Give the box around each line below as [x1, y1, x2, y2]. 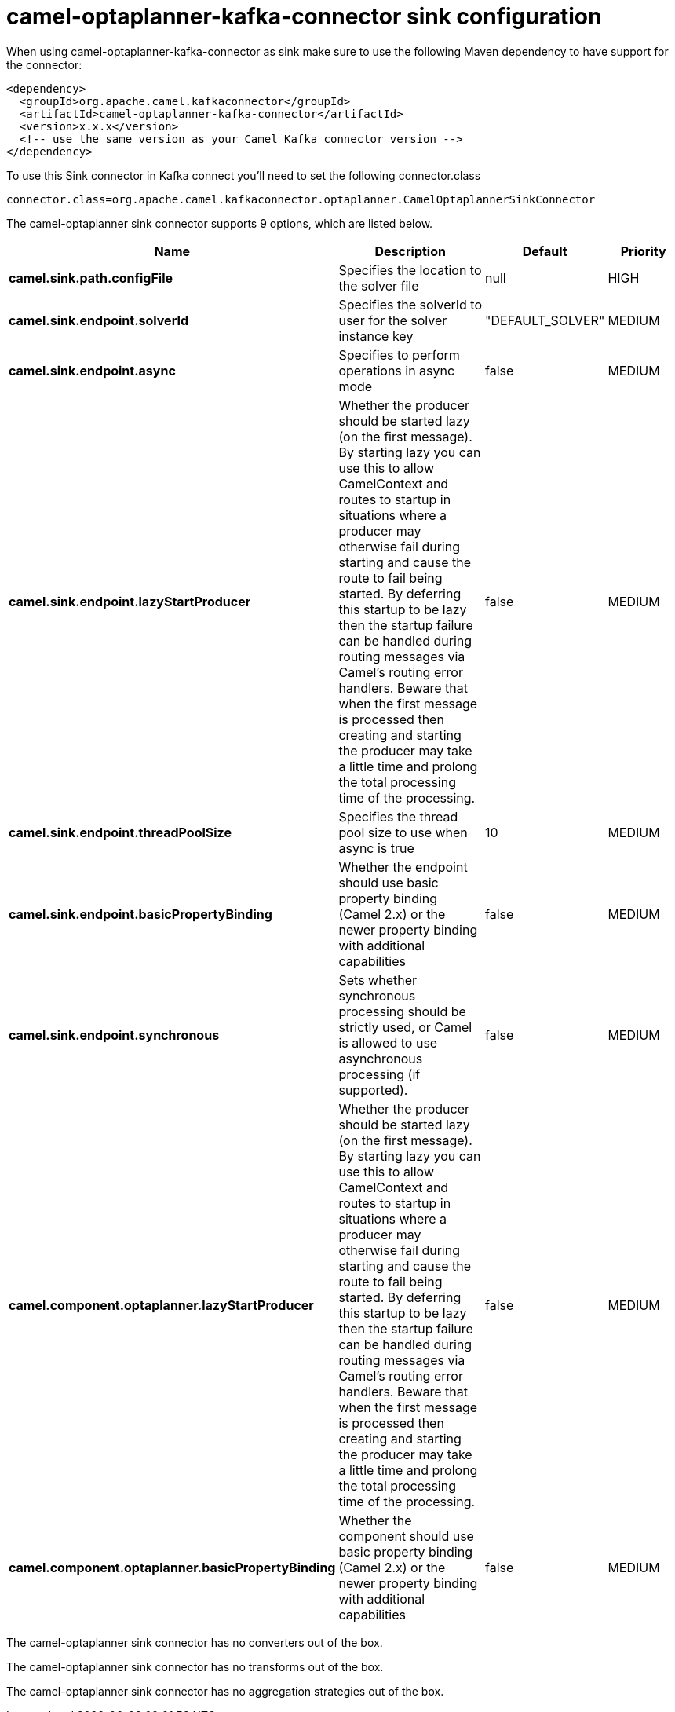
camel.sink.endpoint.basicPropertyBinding [9, 905, 272, 922]
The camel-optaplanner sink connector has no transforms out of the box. [6, 1659, 384, 1674]
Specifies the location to [338, 262, 482, 278]
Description [374, 243, 446, 259]
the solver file [338, 277, 419, 294]
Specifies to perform [338, 346, 460, 363]
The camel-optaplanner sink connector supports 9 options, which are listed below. [6, 216, 433, 230]
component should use [338, 1527, 474, 1544]
